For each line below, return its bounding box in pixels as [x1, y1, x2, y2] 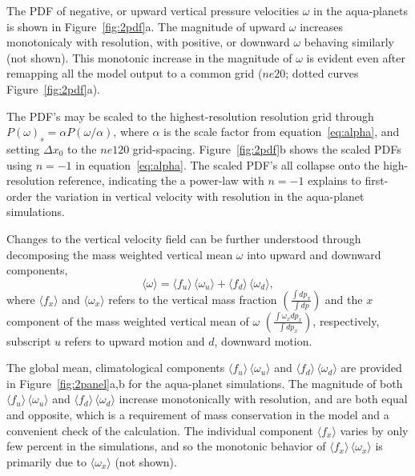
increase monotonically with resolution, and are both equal [119, 390, 408, 407]
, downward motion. [214, 332, 312, 349]
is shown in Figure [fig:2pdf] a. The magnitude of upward [6, 18, 286, 34]
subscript [6, 332, 51, 349]
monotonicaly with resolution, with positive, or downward [6, 34, 290, 50]
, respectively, [312, 312, 380, 329]
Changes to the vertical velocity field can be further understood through [6, 230, 361, 246]
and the [324, 290, 363, 307]
